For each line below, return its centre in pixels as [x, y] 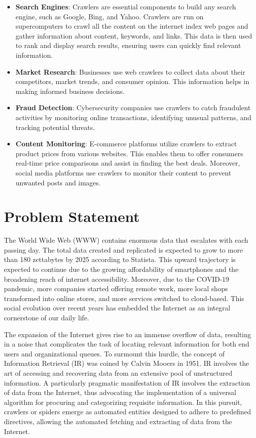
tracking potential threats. [55, 127]
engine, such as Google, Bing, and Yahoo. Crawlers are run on [110, 16]
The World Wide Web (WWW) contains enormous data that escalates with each [126, 240]
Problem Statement [72, 216]
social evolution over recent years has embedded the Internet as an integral [117, 308]
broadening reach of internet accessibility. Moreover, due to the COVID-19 [117, 279]
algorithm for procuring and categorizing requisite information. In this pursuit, [123, 402]
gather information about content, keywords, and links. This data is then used [134, 35]
